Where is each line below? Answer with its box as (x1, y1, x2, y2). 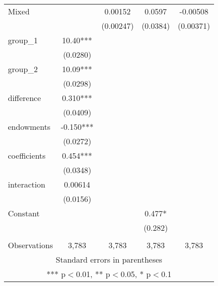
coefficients (8, 150, 46, 161)
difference (8, 92, 41, 103)
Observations (8, 239, 53, 251)
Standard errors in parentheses (56, 254, 162, 265)
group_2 (8, 63, 38, 75)
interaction (8, 179, 46, 190)
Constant (8, 207, 40, 219)
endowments (8, 121, 51, 132)
